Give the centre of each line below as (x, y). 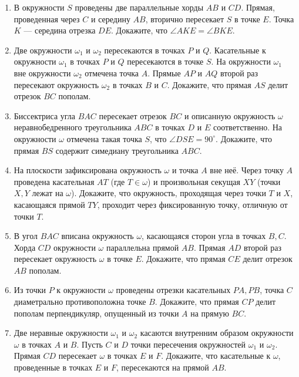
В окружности (39, 7)
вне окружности (42, 73)
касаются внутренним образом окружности (217, 333)
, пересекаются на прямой (163, 367)
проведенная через (47, 18)
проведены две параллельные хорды (139, 7)
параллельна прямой (142, 247)
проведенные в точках (53, 367)
